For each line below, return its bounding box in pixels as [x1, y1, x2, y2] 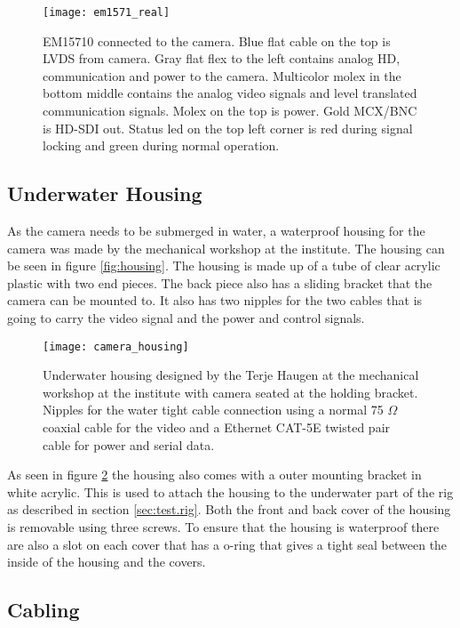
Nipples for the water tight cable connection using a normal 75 [43, 400, 384, 419]
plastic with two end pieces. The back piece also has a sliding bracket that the [7, 273, 432, 292]
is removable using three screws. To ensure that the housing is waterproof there [7, 517, 440, 535]
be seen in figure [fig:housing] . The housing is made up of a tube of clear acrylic [7, 256, 440, 275]
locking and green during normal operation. [43, 136, 280, 155]
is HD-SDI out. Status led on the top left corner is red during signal [43, 118, 413, 137]
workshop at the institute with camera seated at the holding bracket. [43, 382, 418, 401]
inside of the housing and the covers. [7, 552, 206, 571]
